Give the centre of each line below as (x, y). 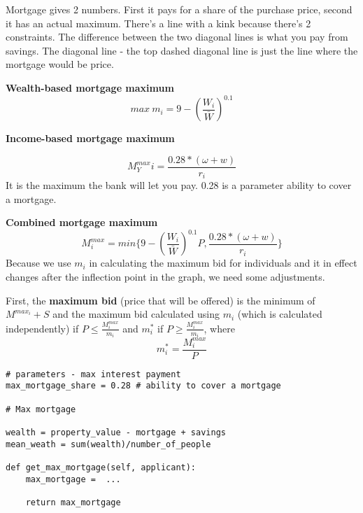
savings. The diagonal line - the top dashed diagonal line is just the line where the (182, 50)
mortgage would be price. (60, 64)
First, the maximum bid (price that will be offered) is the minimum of (161, 300)
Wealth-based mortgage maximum (90, 87)
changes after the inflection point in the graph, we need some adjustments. (165, 277)
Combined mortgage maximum (82, 222)
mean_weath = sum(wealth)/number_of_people (108, 444)
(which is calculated (280, 314)
